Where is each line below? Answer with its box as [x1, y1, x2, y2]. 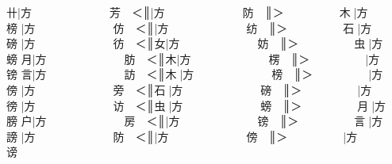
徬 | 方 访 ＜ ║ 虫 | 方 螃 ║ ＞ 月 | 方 [6, 97, 386, 113]
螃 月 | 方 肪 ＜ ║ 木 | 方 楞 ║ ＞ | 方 [6, 50, 380, 67]
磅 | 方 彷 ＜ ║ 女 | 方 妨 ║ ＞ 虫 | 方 [6, 35, 383, 51]
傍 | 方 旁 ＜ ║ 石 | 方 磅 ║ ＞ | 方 [6, 81, 372, 97]
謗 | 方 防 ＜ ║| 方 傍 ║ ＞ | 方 [6, 128, 358, 144]
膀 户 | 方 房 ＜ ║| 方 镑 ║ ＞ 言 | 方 [6, 113, 383, 129]
